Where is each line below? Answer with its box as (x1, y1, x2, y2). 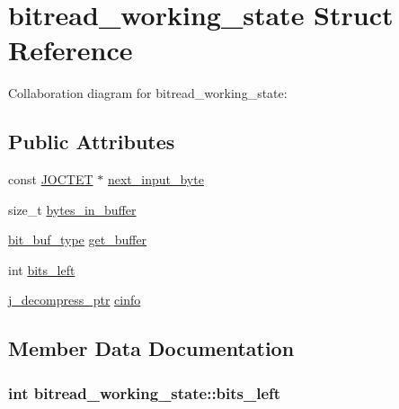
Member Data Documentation (8, 334, 295, 362)
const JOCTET (8, 170, 93, 189)
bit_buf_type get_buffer (8, 230, 147, 249)
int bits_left (8, 260, 75, 279)
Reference (8, 31, 133, 68)
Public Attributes (8, 128, 175, 156)
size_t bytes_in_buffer (8, 200, 137, 218)
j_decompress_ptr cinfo (8, 290, 141, 309)
